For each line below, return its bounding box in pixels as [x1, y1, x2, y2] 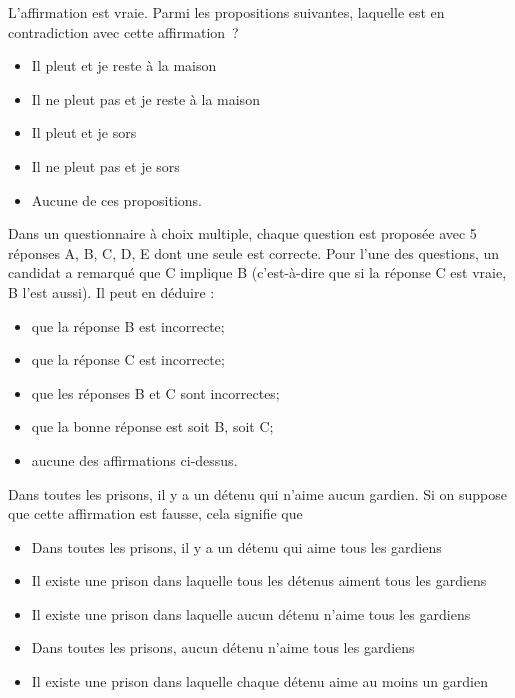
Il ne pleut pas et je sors [31, 155, 180, 176]
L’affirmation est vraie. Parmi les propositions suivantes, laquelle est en [8, 2, 445, 22]
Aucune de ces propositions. [31, 189, 203, 210]
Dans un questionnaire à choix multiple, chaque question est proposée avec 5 [8, 223, 477, 244]
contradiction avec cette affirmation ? [8, 21, 239, 42]
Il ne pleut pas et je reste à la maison [31, 88, 260, 109]
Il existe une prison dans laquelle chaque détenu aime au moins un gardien [31, 671, 488, 692]
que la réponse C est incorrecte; [31, 349, 225, 370]
